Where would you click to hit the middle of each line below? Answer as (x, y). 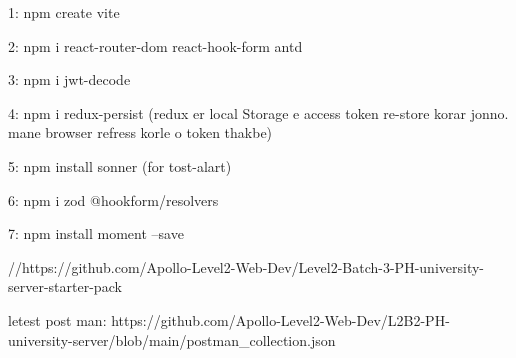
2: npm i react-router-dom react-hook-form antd (155, 45)
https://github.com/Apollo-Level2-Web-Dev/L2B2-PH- (280, 319)
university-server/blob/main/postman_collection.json (172, 339)
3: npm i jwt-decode (69, 79)
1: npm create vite (64, 12)
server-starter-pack (65, 286)
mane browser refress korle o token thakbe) (140, 132)
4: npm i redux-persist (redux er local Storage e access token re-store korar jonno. (258, 112)
